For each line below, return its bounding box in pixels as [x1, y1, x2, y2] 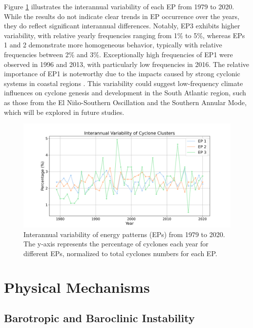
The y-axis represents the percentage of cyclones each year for [23, 239, 209, 249]
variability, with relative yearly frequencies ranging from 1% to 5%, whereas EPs [4, 30, 245, 40]
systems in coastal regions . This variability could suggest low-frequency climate [4, 78, 243, 88]
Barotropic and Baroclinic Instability [4, 310, 195, 326]
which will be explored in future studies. [4, 107, 125, 117]
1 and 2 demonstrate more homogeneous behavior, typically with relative [4, 40, 222, 50]
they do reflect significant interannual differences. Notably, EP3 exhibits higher [4, 21, 240, 31]
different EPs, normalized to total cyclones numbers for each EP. [23, 248, 217, 258]
